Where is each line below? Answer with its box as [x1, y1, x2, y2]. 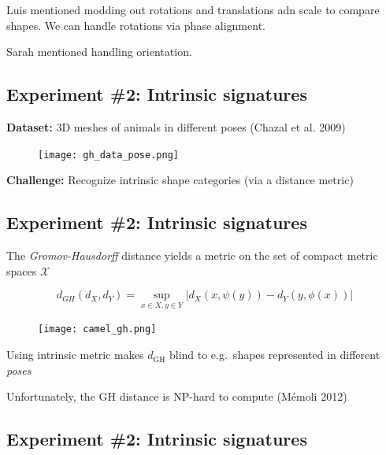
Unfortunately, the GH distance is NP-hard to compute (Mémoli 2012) [6, 388, 347, 405]
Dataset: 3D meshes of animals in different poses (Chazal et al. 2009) [6, 118, 346, 135]
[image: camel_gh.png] [38, 324, 157, 335]
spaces [6, 262, 37, 279]
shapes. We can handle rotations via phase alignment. [6, 17, 265, 33]
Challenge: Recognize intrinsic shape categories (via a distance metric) [6, 172, 354, 188]
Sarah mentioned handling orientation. [6, 43, 192, 60]
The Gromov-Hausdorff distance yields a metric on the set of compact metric [6, 247, 378, 264]
